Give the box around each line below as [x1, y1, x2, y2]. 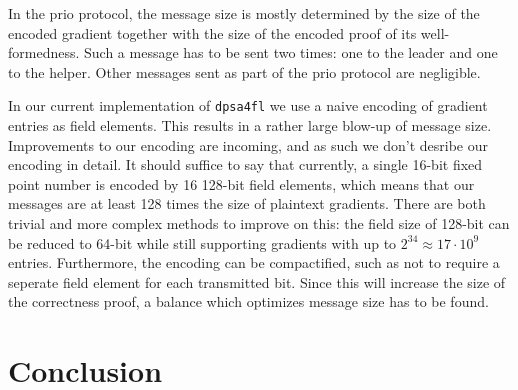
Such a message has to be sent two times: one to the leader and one [84, 42, 498, 63]
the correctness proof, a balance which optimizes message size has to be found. [8, 291, 489, 312]
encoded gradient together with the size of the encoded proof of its [8, 22, 417, 43]
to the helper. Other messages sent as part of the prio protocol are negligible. [8, 61, 481, 82]
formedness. [8, 42, 80, 63]
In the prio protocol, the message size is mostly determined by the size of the [8, 3, 480, 23]
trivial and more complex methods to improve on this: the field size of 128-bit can [8, 213, 510, 233]
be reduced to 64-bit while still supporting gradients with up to [8, 232, 397, 253]
